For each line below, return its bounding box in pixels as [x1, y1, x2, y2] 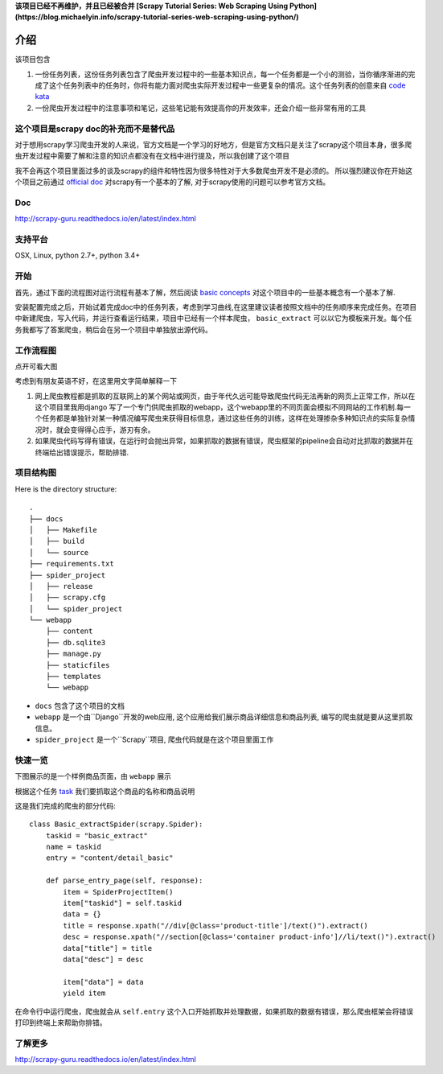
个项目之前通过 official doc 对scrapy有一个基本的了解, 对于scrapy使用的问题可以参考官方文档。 [14, 177, 330, 187]
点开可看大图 [14, 361, 58, 371]
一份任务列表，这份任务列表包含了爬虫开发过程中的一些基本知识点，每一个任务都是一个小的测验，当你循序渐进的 [35, 69, 408, 79]
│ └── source [29, 548, 89, 557]
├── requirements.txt [29, 559, 114, 569]
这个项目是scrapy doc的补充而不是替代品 [14, 123, 175, 134]
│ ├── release [29, 582, 93, 590]
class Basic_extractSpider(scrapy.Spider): [29, 820, 203, 829]
